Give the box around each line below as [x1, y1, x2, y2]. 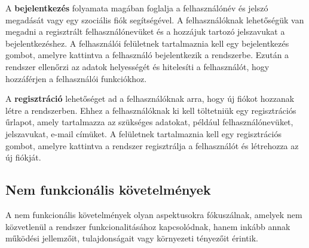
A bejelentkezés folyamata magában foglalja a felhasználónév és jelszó [5, 2, 268, 14]
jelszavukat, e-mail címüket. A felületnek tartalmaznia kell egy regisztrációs [5, 127, 282, 140]
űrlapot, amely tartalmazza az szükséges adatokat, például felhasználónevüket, [5, 116, 293, 128]
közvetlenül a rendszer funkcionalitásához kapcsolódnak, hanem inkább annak [5, 220, 290, 232]
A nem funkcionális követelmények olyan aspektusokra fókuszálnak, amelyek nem [5, 208, 302, 220]
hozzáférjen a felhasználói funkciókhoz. [5, 72, 147, 84]
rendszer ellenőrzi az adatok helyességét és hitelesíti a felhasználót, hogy [5, 60, 270, 72]
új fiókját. [5, 151, 41, 164]
